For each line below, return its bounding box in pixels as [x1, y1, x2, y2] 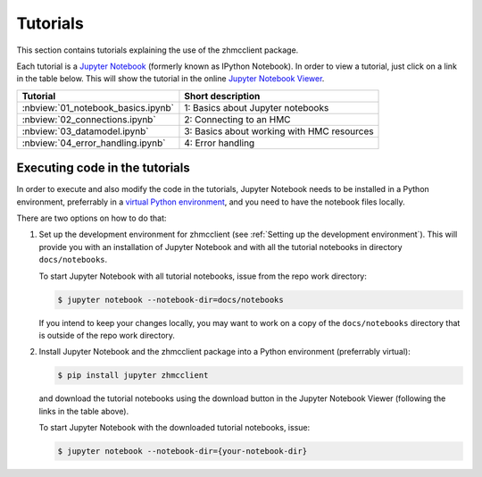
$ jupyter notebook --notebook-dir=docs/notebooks [57, 295, 285, 305]
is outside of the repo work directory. [38, 330, 176, 340]
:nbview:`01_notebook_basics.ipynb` [21, 101, 174, 113]
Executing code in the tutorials [16, 161, 191, 176]
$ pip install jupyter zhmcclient [57, 371, 209, 381]
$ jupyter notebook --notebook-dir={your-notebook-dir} [57, 447, 308, 456]
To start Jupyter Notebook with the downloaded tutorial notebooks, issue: [38, 423, 311, 433]
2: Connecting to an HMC [184, 113, 291, 125]
